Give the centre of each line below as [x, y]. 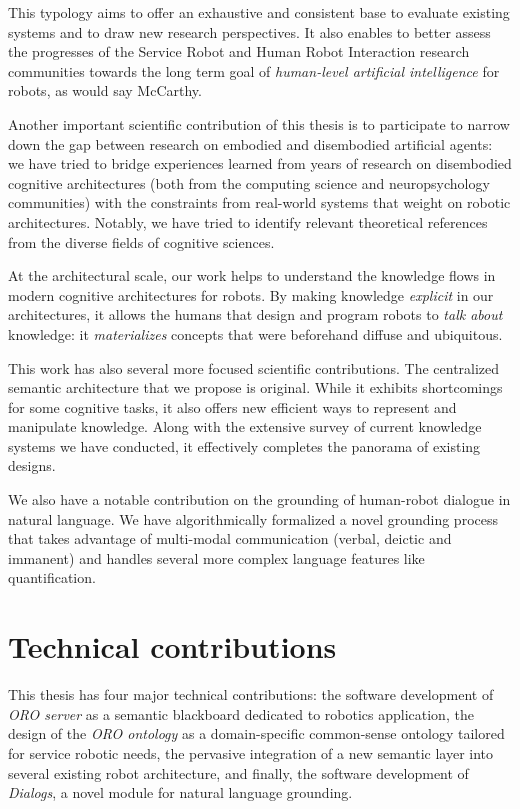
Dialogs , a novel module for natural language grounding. [180, 792]
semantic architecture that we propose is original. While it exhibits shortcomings [255, 387]
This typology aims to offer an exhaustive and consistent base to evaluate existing [259, 12]
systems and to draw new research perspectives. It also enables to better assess [249, 31]
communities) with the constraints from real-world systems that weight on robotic [259, 202]
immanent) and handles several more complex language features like [216, 557]
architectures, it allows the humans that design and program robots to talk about [255, 314]
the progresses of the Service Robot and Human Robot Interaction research [239, 51]
